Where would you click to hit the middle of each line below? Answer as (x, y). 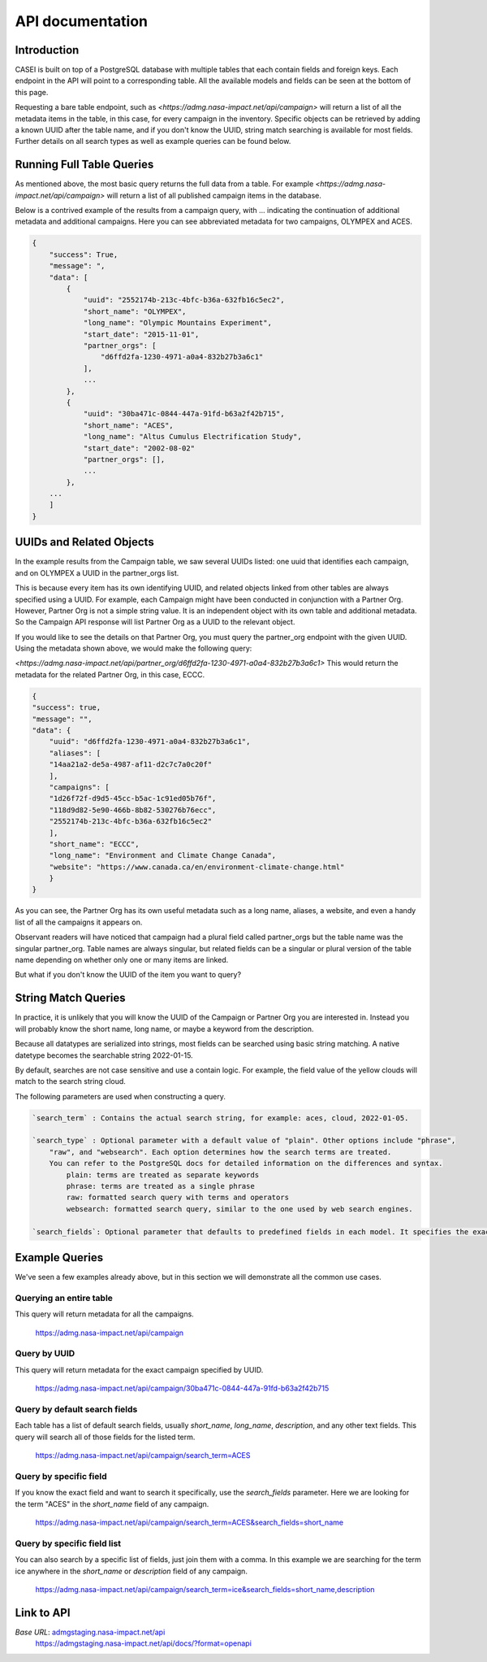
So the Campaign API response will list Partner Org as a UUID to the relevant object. (155, 622)
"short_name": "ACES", (128, 425)
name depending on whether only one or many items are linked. (122, 960)
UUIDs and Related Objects (84, 542)
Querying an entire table (64, 1298)
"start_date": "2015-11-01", (141, 334)
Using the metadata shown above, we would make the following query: (134, 648)
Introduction (47, 50)
